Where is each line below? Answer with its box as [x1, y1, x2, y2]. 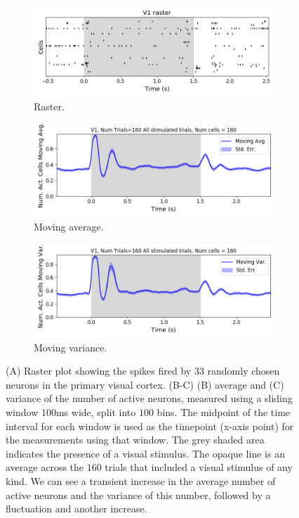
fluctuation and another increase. [6, 501, 147, 516]
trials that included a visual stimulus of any [105, 460, 293, 474]
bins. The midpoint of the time [157, 404, 291, 419]
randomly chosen [207, 363, 280, 378]
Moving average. [34, 219, 104, 234]
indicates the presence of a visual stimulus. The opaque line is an [6, 446, 285, 460]
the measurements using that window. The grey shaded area [6, 432, 265, 447]
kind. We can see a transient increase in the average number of [6, 473, 276, 488]
